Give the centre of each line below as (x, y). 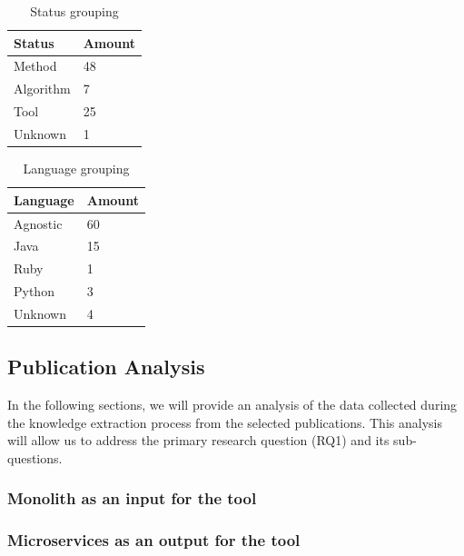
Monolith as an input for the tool (132, 498)
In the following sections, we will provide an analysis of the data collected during (232, 405)
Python (34, 291)
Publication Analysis (106, 367)
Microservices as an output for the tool (154, 540)
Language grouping (76, 169)
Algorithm (42, 89)
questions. (35, 457)
